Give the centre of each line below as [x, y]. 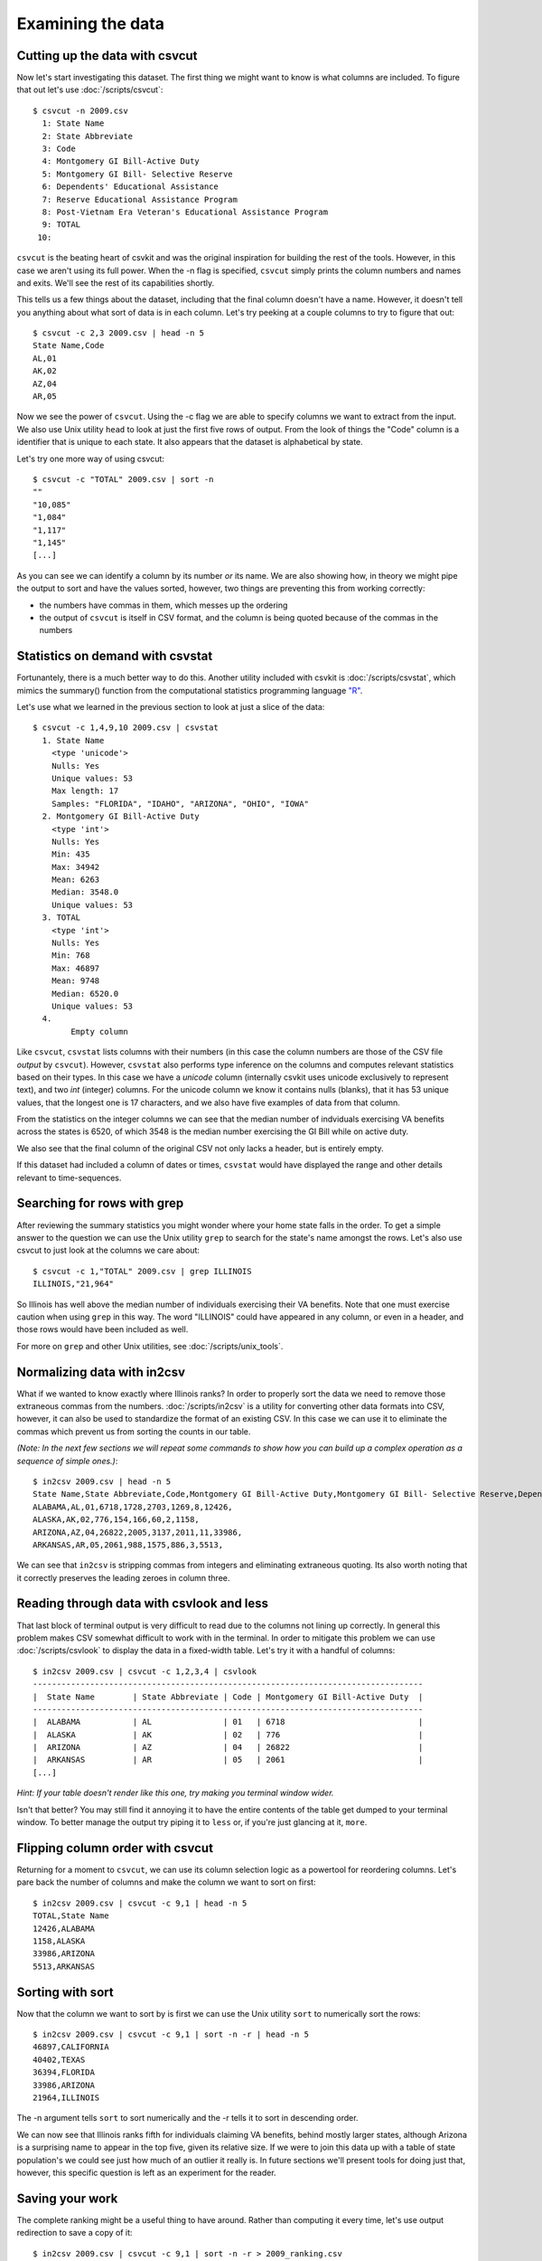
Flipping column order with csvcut [115, 1848]
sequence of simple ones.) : [67, 1461]
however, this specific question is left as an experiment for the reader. [146, 2172]
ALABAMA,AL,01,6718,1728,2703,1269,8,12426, [133, 1507]
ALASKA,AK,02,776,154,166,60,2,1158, [117, 1520]
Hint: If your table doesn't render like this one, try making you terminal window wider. [175, 1793]
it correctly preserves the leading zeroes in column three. [123, 1577]
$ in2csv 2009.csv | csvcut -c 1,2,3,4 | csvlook [145, 1671]
